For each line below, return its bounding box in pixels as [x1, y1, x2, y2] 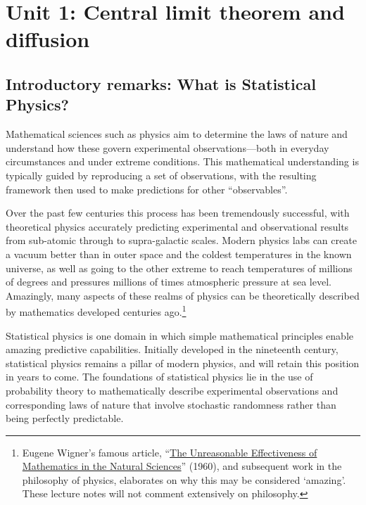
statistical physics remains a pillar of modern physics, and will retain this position [6, 355, 360, 370]
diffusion [6, 25, 90, 53]
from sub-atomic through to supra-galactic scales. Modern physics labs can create [6, 233, 357, 248]
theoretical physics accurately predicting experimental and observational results [6, 219, 349, 234]
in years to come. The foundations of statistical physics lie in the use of [6, 369, 313, 384]
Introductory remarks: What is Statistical [6, 72, 316, 94]
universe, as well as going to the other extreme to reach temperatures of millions [6, 260, 353, 275]
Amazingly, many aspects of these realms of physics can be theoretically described [6, 288, 360, 302]
